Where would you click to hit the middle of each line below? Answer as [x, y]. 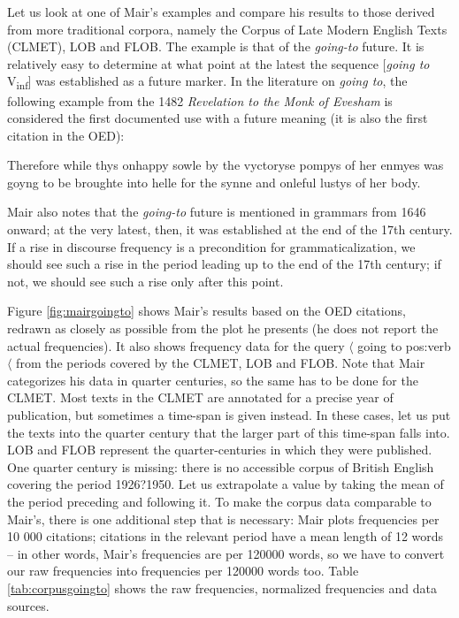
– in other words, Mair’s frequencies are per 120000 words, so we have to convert [226, 553]
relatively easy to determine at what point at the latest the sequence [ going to [218, 63]
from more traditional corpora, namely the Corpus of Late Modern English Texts [227, 29]
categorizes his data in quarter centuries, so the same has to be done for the [213, 380]
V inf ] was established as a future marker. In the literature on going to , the [207, 82]
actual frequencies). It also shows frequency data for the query [176, 345]
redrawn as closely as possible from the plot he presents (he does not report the [223, 328]
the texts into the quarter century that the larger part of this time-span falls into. [229, 432]
